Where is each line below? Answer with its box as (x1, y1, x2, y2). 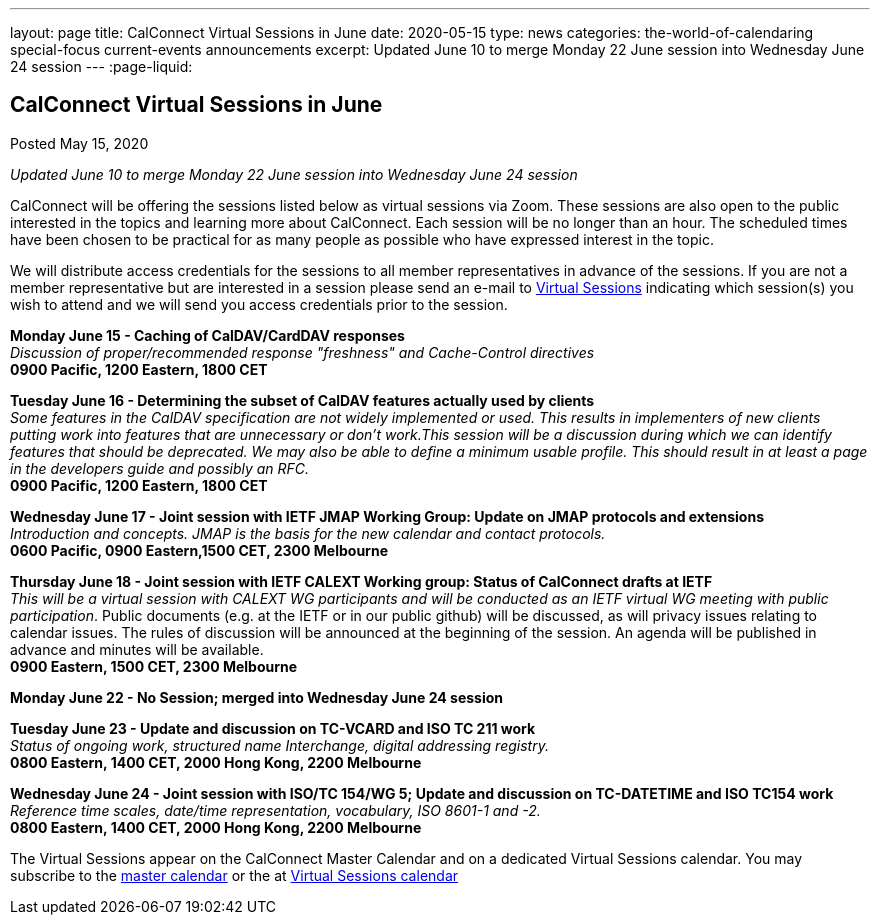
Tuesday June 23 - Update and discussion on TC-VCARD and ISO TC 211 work (10, 719, 536, 737)
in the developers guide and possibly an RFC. (10, 459, 310, 477)
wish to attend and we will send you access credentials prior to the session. (10, 295, 508, 313)
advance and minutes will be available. (10, 640, 264, 658)
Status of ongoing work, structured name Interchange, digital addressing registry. (10, 736, 549, 754)
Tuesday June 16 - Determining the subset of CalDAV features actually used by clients (10, 391, 595, 409)
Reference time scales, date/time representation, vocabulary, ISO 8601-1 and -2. (10, 801, 541, 819)
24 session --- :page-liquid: (10, 58, 193, 75)
